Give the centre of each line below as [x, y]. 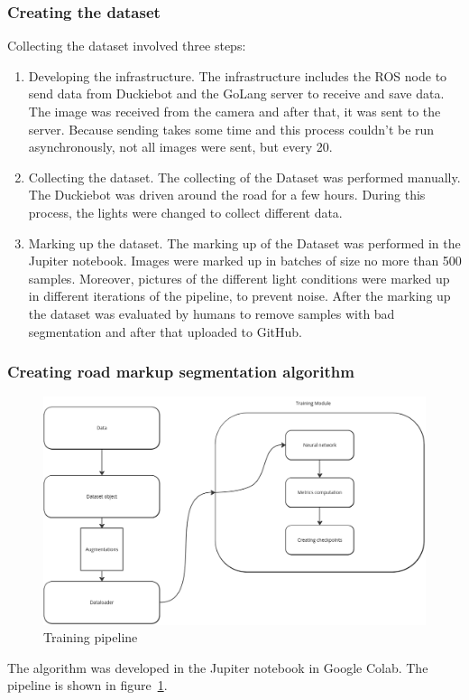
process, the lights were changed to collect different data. [185, 212]
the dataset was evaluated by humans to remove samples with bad [212, 313]
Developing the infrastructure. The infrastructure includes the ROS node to [238, 75]
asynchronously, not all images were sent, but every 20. [180, 147]
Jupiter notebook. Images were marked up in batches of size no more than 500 [245, 261]
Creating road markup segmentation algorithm [181, 372]
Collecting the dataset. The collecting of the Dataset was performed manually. [244, 177]
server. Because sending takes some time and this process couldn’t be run [231, 129]
